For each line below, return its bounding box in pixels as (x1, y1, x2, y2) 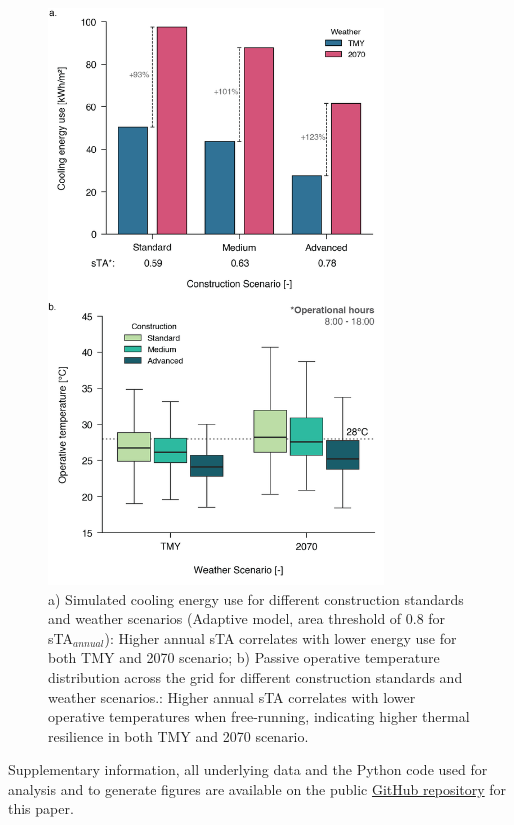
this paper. (8, 798, 74, 819)
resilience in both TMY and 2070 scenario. (48, 725, 309, 746)
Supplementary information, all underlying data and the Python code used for (8, 759, 488, 780)
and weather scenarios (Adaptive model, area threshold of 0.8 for (48, 608, 446, 629)
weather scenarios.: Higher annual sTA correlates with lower (48, 686, 416, 707)
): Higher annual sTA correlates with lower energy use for (104, 627, 457, 648)
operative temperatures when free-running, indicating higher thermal (48, 706, 470, 727)
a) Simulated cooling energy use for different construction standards (48, 588, 464, 609)
